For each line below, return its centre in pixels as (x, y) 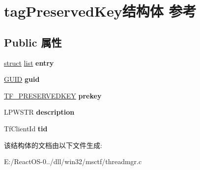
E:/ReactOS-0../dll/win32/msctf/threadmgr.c (73, 161)
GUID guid (22, 79)
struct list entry (29, 62)
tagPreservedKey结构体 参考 (100, 11)
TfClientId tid (26, 128)
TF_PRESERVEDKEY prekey (53, 95)
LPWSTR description (39, 112)
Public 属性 (33, 42)
